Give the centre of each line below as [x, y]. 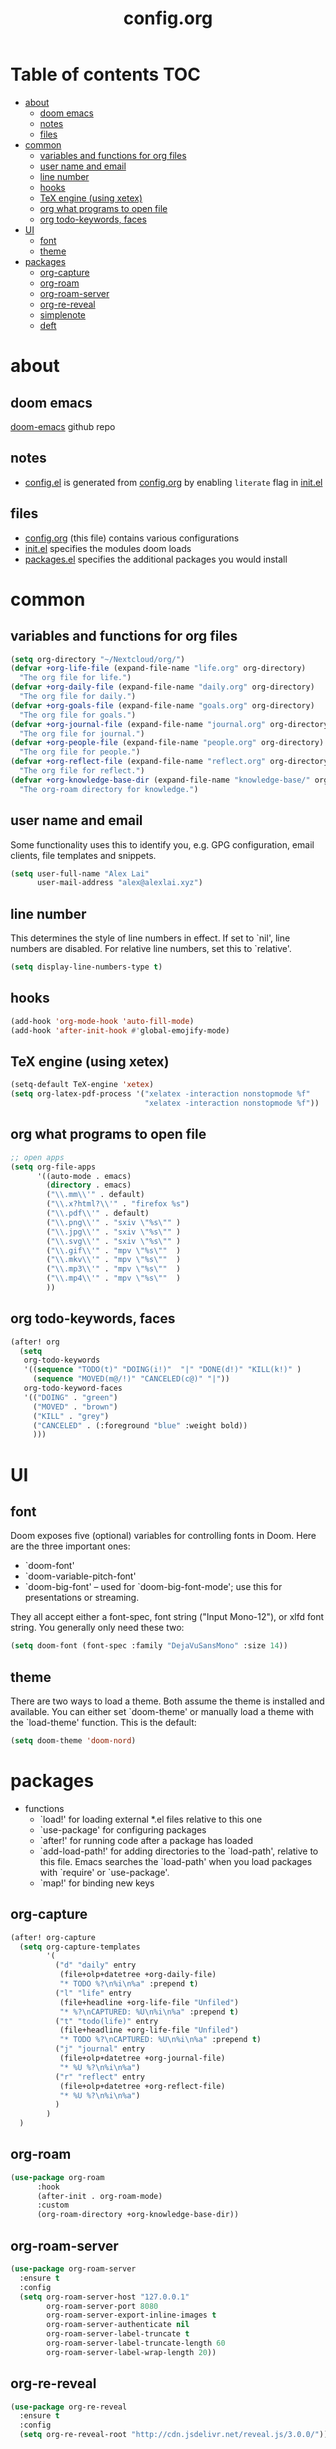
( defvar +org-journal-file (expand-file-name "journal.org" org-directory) [171, 724]
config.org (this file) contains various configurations [132, 538]
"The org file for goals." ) [78, 715]
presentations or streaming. [82, 1598]
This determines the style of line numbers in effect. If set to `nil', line [150, 938]
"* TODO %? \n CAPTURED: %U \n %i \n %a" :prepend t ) [160, 2040]
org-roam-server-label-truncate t [118, 2334]
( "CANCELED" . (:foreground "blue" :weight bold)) [140, 1425]
